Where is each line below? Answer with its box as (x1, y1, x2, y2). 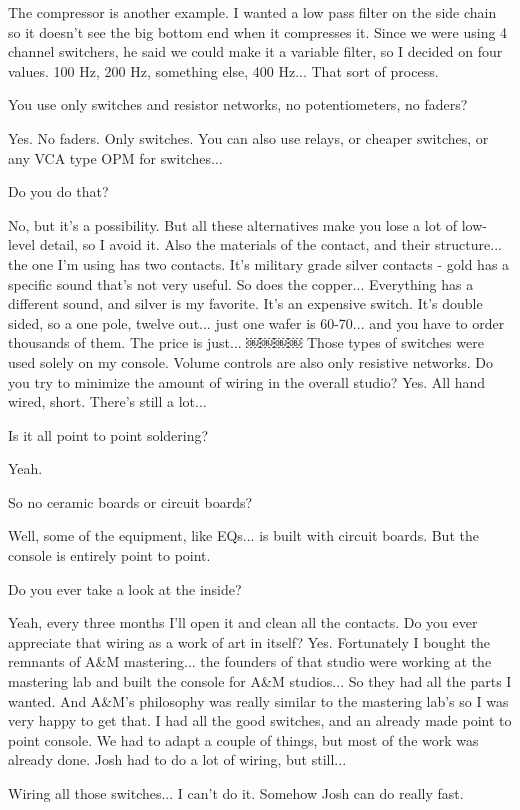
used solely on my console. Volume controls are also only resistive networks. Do (8, 351, 494, 372)
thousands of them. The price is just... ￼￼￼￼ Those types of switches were (8, 332, 484, 353)
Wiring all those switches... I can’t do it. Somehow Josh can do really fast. (8, 783, 464, 803)
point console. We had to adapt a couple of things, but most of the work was (8, 729, 479, 750)
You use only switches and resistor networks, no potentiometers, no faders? (8, 94, 468, 115)
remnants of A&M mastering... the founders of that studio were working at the (8, 651, 492, 672)
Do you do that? (8, 181, 109, 202)
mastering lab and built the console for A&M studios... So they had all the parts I (8, 671, 512, 692)
